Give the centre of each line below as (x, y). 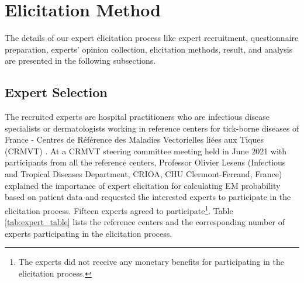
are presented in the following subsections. (80, 61)
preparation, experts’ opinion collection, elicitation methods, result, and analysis (149, 49)
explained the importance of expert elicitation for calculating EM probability (143, 185)
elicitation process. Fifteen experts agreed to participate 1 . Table (119, 209)
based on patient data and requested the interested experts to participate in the (148, 197)
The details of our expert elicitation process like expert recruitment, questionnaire (152, 38)
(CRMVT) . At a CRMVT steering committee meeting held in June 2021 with (146, 151)
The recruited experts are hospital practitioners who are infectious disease (137, 117)
